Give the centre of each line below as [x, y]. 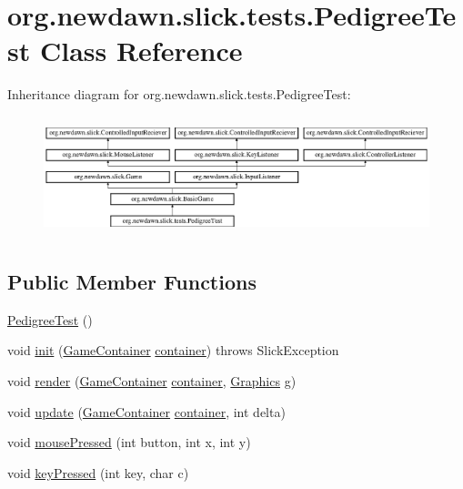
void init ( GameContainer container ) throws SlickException [173, 350]
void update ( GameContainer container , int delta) [146, 411]
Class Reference [141, 51]
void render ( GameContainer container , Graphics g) [152, 381]
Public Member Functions [132, 281]
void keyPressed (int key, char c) [98, 472]
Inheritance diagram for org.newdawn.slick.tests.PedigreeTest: [179, 94]
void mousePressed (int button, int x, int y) [129, 442]
